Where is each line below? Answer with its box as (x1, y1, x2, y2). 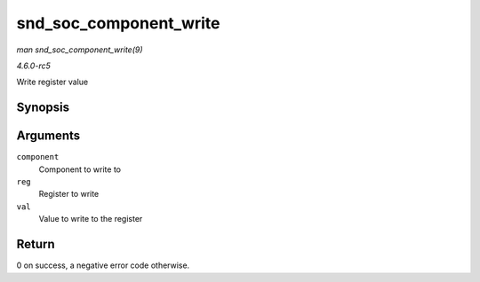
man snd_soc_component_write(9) (16, 44, 143, 55)
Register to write (38, 189, 100, 200)
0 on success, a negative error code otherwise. (16, 260, 190, 270)
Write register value (16, 76, 89, 88)
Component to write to (38, 164, 122, 175)
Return (16, 237, 55, 252)
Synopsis (16, 100, 70, 115)
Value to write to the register (38, 214, 143, 224)
